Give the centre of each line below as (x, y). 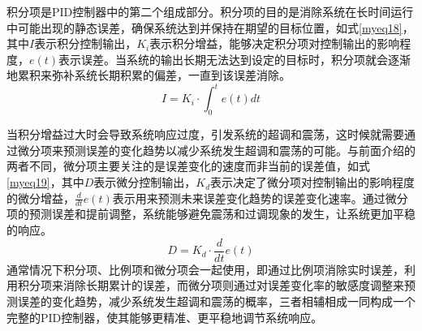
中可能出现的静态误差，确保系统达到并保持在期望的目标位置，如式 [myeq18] (205, 27)
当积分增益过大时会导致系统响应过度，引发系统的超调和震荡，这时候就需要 (205, 134)
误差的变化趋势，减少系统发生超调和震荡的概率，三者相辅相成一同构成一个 (216, 301)
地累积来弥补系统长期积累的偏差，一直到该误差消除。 (149, 75)
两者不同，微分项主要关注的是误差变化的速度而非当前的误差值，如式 (188, 166)
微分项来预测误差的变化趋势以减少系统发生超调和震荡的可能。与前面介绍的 (216, 150)
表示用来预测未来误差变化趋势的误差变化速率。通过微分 (260, 198)
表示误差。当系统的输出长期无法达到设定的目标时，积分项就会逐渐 (235, 59)
